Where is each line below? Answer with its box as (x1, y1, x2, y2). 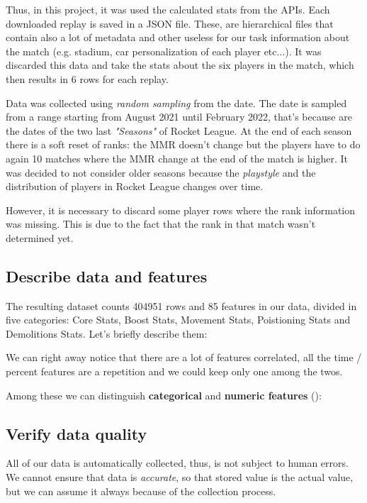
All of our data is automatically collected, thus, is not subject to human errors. (6, 455, 349, 470)
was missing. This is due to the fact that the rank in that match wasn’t (6, 216, 316, 231)
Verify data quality (6, 422, 147, 444)
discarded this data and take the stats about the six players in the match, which (6, 57, 354, 72)
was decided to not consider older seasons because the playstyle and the (6, 165, 316, 179)
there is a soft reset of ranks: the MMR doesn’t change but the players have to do (6, 137, 361, 152)
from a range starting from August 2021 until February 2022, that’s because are (6, 109, 352, 124)
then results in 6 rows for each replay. (6, 71, 169, 86)
